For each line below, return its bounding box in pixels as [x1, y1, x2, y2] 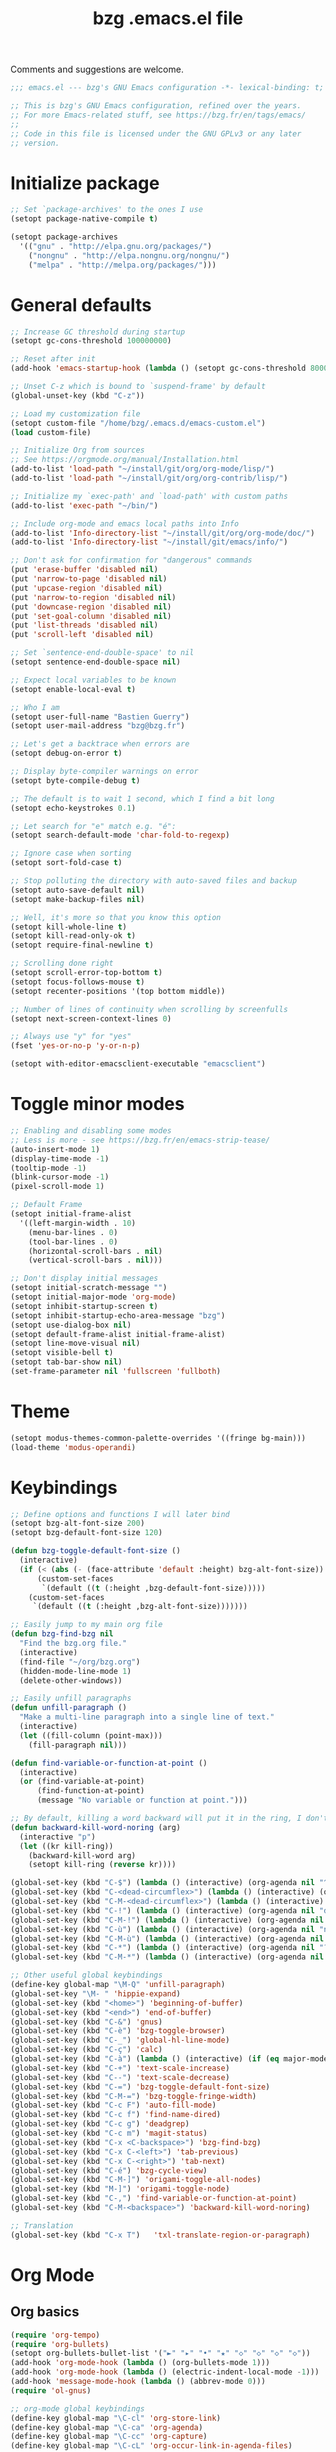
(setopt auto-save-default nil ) [10, 885, 145, 895]
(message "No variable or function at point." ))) [36, 1795, 248, 1806]
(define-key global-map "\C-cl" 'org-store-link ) [10, 2413, 222, 2423]
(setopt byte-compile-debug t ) [10, 775, 141, 786]
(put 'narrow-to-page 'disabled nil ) [10, 574, 168, 584]
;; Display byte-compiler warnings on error [10, 767, 199, 777]
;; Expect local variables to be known [10, 675, 177, 685]
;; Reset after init [10, 354, 97, 364]
